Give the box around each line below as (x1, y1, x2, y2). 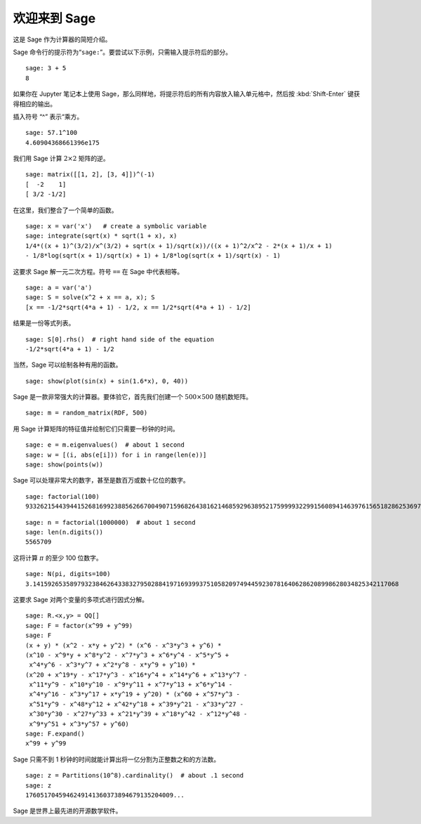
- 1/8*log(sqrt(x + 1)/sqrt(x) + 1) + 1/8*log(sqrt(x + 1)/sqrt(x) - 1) (25, 251, 281, 260)
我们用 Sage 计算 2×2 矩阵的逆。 (13, 155, 109, 163)
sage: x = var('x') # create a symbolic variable (25, 222, 207, 230)
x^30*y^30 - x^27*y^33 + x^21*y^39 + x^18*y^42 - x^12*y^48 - (29, 710, 248, 718)
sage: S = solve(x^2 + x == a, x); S (25, 294, 156, 301)
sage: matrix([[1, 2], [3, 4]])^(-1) (25, 171, 156, 178)
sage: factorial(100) (25, 492, 100, 500)
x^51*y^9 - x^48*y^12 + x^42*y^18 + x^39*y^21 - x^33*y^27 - (29, 700, 244, 708)
